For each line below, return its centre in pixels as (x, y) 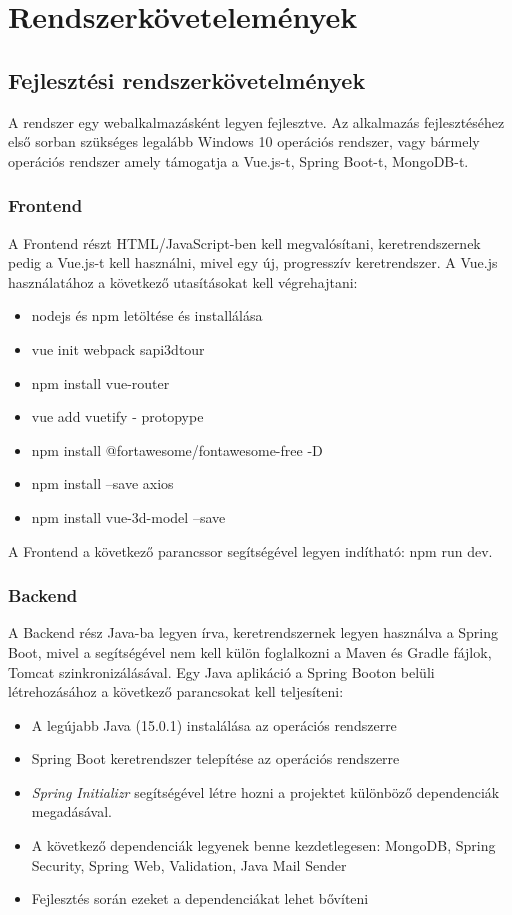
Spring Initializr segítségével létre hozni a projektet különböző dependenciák (265, 791)
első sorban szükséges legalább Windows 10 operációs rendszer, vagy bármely (244, 141)
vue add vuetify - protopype (117, 416)
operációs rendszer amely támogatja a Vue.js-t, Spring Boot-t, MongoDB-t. (238, 160)
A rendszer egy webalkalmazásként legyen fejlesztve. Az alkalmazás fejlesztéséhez (256, 121)
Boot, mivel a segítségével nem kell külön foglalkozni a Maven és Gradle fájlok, (250, 651)
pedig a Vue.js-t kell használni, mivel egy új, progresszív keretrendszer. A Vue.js (253, 262)
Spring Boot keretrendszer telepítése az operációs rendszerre (215, 758)
